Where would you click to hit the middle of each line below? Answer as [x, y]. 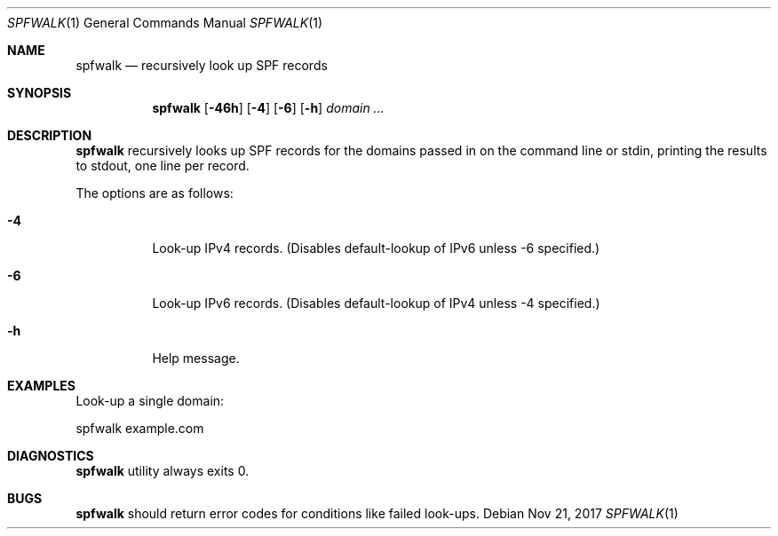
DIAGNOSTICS [51, 456]
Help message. [196, 358]
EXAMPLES [41, 386]
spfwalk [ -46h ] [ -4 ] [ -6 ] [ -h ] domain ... [268, 108]
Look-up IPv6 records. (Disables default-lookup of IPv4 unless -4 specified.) [376, 303]
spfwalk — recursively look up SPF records [202, 65]
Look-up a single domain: [150, 401]
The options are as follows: [155, 193]
